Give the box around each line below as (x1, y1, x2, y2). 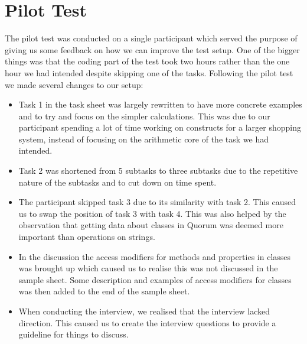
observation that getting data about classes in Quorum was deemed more (18, 219, 283, 231)
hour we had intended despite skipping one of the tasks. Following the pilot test (5, 66, 293, 79)
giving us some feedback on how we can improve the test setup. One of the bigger (5, 43, 300, 56)
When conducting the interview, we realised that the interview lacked (18, 305, 270, 317)
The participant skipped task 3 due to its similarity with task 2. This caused (18, 196, 296, 208)
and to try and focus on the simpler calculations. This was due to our (18, 109, 270, 122)
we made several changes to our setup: (5, 78, 143, 90)
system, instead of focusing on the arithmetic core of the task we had (18, 132, 269, 145)
